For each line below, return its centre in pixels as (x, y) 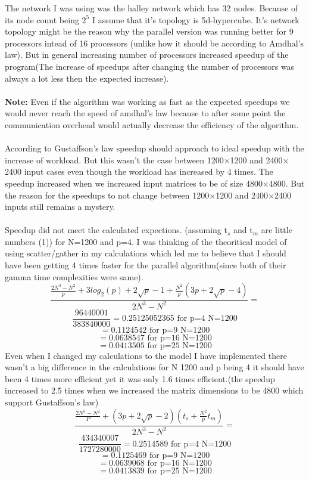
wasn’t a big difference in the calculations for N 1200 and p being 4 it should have (154, 367)
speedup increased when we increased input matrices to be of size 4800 (134, 183)
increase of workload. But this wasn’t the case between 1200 (114, 160)
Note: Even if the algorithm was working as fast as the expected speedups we (147, 101)
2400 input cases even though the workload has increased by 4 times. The (139, 171)
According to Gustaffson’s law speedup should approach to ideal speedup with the (154, 148)
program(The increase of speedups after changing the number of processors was (150, 66)
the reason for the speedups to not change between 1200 (107, 195)
